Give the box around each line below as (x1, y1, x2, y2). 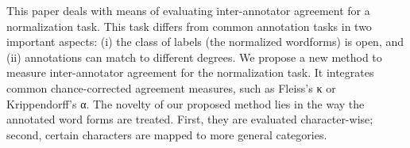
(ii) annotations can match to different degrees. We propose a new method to (6, 48, 382, 65)
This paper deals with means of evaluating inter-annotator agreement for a (6, 2, 370, 18)
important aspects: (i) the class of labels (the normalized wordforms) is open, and (6, 33, 404, 50)
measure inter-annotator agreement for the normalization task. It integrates (6, 64, 374, 81)
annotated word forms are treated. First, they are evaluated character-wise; (6, 111, 373, 127)
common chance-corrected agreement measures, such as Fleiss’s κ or (6, 79, 336, 96)
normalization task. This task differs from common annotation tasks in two (6, 17, 372, 34)
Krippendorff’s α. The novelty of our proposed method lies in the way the (6, 95, 365, 112)
